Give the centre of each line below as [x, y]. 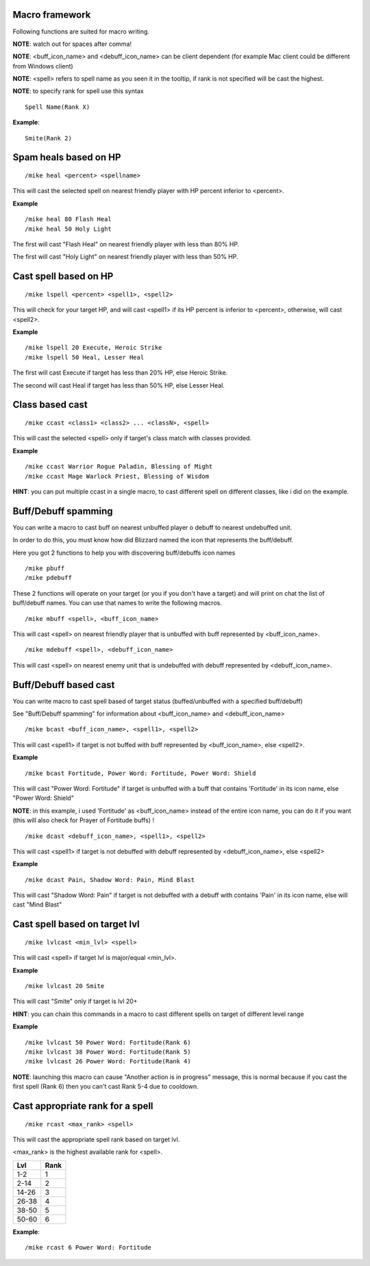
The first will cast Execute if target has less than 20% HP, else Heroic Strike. [120, 372]
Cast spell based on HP [63, 276]
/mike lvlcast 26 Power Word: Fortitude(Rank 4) [108, 1062]
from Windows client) [43, 66]
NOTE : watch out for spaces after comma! [72, 44]
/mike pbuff [45, 568]
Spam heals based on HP [67, 157]
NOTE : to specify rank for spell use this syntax [78, 91]
